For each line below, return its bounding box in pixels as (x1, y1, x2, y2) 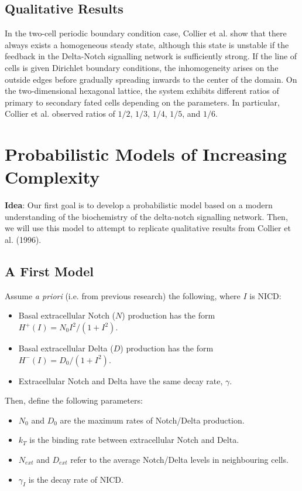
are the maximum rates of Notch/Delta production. (60, 414, 245, 426)
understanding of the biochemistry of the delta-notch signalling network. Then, (5, 210, 288, 222)
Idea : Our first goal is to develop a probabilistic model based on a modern (5, 199, 273, 211)
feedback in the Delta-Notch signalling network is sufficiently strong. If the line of (5, 50, 297, 62)
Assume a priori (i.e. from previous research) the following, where (5, 289, 241, 302)
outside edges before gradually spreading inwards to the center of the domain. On (5, 73, 297, 85)
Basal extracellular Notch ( (18, 309, 116, 321)
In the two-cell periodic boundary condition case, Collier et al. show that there (5, 27, 287, 39)
